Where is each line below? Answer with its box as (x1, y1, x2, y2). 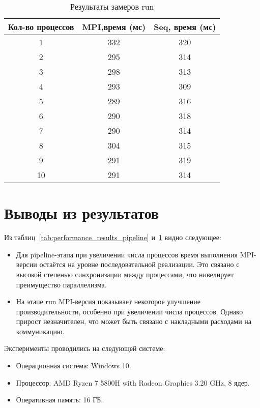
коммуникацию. (16, 326, 65, 336)
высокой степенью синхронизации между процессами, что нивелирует (16, 269, 234, 279)
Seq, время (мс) (154, 21, 216, 33)
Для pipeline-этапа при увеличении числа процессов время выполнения (16, 249, 238, 259)
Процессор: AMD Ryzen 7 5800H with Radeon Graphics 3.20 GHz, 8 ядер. (16, 377, 250, 388)
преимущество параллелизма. (16, 279, 107, 289)
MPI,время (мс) (82, 21, 146, 33)
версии (16, 259, 37, 270)
